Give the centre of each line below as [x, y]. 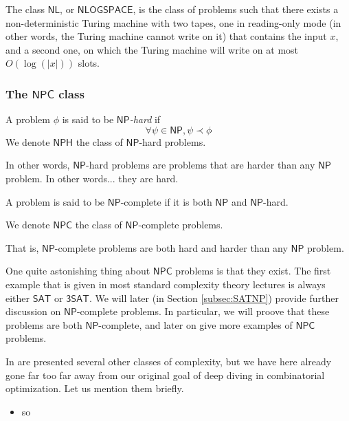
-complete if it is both [166, 201]
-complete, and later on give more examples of [195, 324]
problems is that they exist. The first [253, 271]
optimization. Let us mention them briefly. [95, 388]
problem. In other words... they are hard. [92, 178]
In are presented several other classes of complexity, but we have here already [169, 361]
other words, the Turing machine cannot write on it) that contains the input [166, 36]
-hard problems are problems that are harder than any [201, 165]
